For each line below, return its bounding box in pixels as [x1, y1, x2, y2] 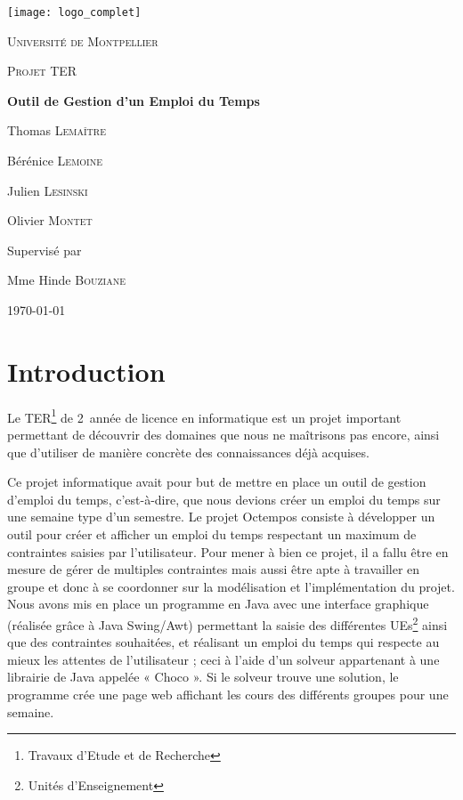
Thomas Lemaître [7, 121, 106, 140]
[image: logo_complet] [7, 6, 142, 19]
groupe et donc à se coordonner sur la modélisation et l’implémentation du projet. [7, 577, 455, 595]
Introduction [7, 352, 166, 389]
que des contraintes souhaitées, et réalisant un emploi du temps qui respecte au [7, 633, 440, 651]
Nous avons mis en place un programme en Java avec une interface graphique [7, 594, 429, 613]
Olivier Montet [7, 211, 93, 230]
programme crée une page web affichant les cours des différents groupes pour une [7, 684, 449, 703]
